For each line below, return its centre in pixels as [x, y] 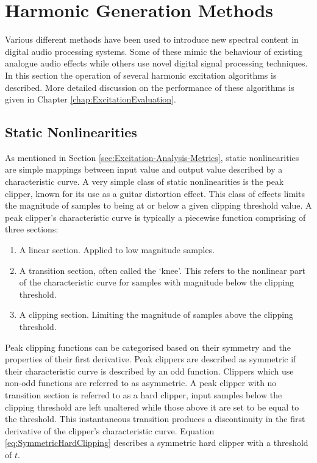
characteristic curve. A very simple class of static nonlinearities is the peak [144, 181]
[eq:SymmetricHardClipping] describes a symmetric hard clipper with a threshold [157, 443]
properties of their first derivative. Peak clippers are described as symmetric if [151, 359]
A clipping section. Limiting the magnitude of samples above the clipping [156, 314]
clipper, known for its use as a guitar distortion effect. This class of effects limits [155, 193]
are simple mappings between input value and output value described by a [144, 169]
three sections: [32, 229]
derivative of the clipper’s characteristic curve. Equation [110, 430]
